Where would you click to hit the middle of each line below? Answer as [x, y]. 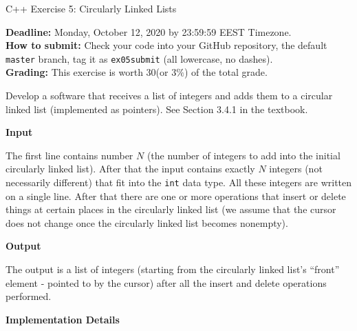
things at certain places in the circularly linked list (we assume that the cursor [171, 209]
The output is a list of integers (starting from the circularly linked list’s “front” [173, 269]
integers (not [296, 169]
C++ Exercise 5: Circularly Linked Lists [91, 8]
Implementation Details [63, 319]
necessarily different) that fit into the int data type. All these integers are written [179, 182]
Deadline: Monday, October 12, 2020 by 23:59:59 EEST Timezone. [149, 31]
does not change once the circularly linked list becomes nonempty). [147, 222]
